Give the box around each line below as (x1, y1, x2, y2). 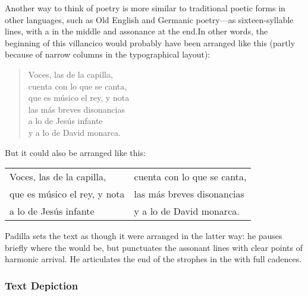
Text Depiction (5, 278, 78, 292)
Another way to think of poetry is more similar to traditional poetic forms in (5, 2, 285, 14)
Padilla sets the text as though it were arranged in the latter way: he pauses (5, 230, 282, 242)
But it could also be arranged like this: (5, 146, 146, 158)
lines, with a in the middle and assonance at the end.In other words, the (5, 25, 268, 37)
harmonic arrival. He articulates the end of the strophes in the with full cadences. (5, 253, 302, 265)
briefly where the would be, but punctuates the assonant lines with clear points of (5, 241, 303, 253)
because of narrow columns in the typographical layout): (5, 48, 210, 61)
